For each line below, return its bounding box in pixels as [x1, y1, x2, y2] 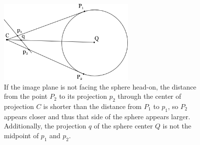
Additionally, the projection [4, 121, 86, 131]
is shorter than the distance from [43, 101, 142, 111]
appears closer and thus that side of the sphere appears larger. [4, 111, 190, 121]
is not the [162, 121, 191, 131]
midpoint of [4, 130, 39, 140]
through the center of [118, 91, 181, 101]
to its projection [59, 91, 107, 101]
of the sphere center [94, 121, 153, 131]
